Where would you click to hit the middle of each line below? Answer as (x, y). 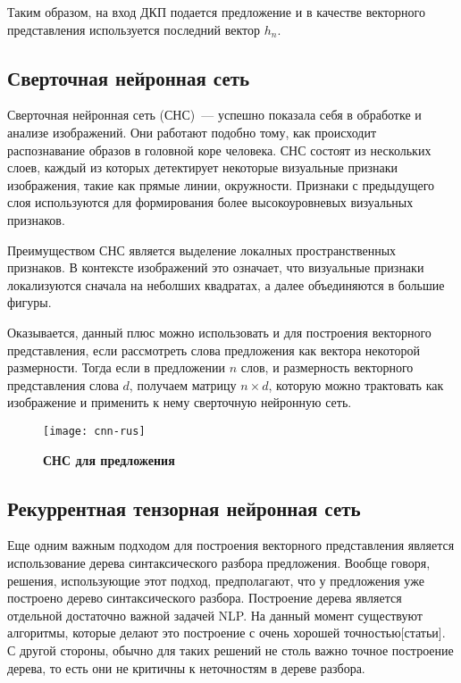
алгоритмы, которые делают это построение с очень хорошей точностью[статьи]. (226, 633)
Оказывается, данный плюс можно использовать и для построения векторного (219, 332)
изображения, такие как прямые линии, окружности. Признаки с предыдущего (221, 184)
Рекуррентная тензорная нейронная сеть (184, 508)
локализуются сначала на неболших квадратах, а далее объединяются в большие (226, 284)
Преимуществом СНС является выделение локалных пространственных (202, 250)
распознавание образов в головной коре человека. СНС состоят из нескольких (219, 150)
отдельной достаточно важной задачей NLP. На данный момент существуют (215, 615)
